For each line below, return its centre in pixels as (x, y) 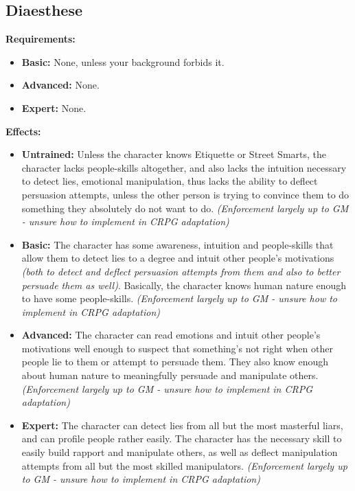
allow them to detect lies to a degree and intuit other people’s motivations (178, 258)
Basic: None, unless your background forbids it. (123, 61)
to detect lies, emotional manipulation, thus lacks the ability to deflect (170, 181)
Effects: (23, 131)
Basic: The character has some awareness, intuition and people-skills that (177, 244)
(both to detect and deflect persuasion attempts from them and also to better (181, 271)
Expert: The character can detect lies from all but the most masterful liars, (182, 425)
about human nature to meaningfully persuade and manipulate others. (170, 375)
